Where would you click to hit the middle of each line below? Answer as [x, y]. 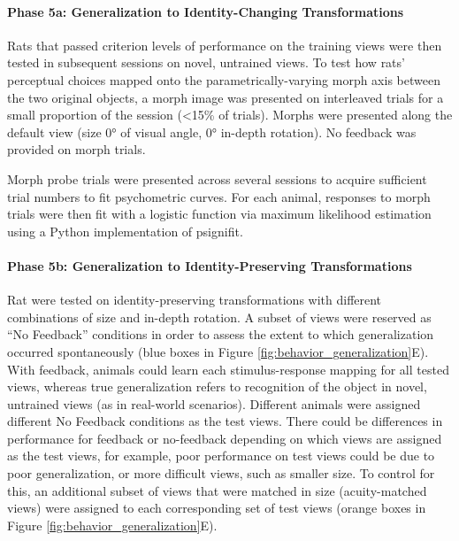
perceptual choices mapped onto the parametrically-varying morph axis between [224, 79]
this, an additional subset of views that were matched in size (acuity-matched [217, 490]
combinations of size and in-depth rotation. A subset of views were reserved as [219, 317]
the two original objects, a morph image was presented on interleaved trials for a [226, 97]
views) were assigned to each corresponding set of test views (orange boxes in [217, 508]
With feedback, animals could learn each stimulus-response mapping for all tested [228, 369]
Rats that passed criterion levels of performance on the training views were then [225, 45]
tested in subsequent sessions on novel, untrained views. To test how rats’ [206, 62]
